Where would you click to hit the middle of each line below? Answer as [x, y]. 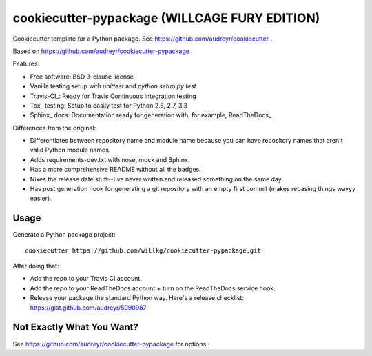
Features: [26, 64]
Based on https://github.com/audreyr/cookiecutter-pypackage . [103, 51]
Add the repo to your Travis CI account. [86, 279]
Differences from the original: [54, 128]
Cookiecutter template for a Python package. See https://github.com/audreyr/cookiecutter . [142, 39]
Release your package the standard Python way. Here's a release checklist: [137, 298]
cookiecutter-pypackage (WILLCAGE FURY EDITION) [166, 18]
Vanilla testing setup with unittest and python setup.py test [113, 86]
